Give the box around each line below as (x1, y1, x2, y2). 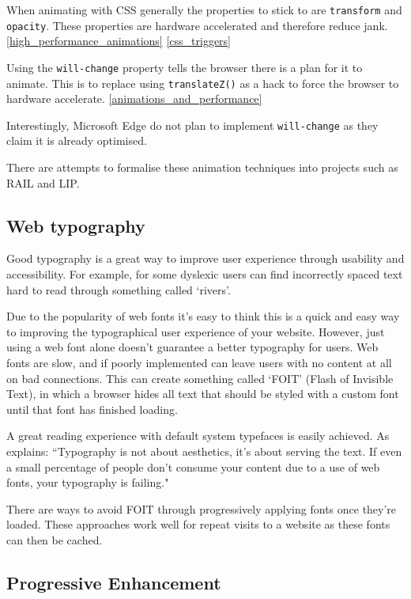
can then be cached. (6, 531, 103, 548)
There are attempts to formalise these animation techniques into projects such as (6, 159, 398, 176)
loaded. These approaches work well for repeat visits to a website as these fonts (6, 516, 390, 533)
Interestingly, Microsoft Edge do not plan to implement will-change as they (6, 116, 379, 133)
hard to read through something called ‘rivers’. (6, 281, 231, 298)
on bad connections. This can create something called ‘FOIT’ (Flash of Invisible (6, 370, 394, 386)
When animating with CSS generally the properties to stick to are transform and (6, 2, 402, 17)
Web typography (6, 213, 145, 237)
